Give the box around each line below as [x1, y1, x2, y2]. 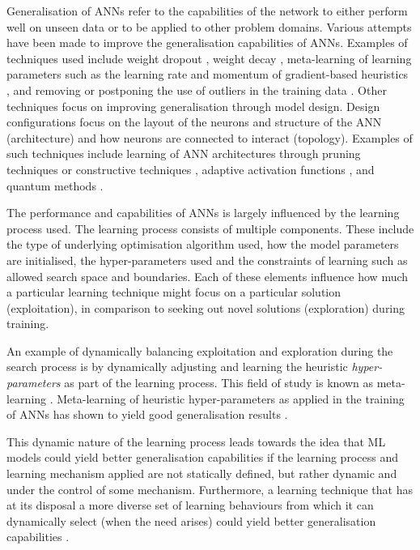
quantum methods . [6, 177, 104, 194]
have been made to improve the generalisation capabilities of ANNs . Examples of [6, 34, 408, 51]
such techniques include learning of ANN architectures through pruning [6, 145, 361, 162]
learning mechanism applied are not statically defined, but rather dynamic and [6, 465, 397, 482]
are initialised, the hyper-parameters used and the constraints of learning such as [6, 251, 408, 268]
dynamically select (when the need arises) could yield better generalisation [6, 512, 376, 529]
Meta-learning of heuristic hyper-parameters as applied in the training [57, 390, 405, 407]
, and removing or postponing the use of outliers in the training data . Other [6, 81, 387, 98]
